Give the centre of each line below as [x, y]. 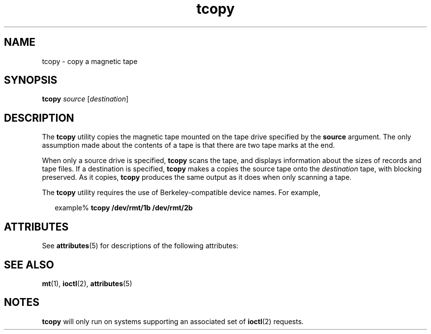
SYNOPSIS [31, 80]
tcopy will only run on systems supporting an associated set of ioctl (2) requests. [173, 321]
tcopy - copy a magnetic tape [90, 61]
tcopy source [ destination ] [85, 99]
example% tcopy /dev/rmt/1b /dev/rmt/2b [124, 208]
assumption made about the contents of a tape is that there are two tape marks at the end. [188, 145]
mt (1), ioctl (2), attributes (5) [87, 283]
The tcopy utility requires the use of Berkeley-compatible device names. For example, [181, 193]
